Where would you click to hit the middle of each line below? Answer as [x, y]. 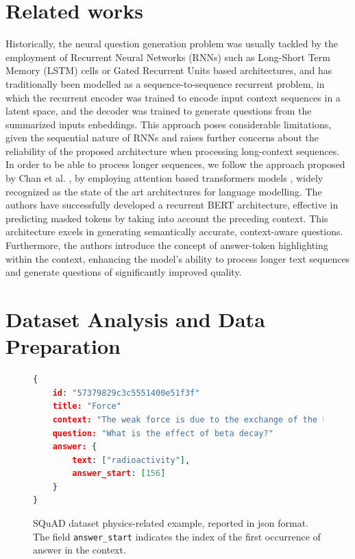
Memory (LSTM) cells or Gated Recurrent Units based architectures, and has [169, 70]
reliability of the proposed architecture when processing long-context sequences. [173, 151]
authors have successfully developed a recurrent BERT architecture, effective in [172, 205]
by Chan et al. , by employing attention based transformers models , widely [164, 178]
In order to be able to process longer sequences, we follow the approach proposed [175, 164]
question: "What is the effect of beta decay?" [163, 433]
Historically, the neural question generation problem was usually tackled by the [172, 44]
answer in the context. [79, 550]
